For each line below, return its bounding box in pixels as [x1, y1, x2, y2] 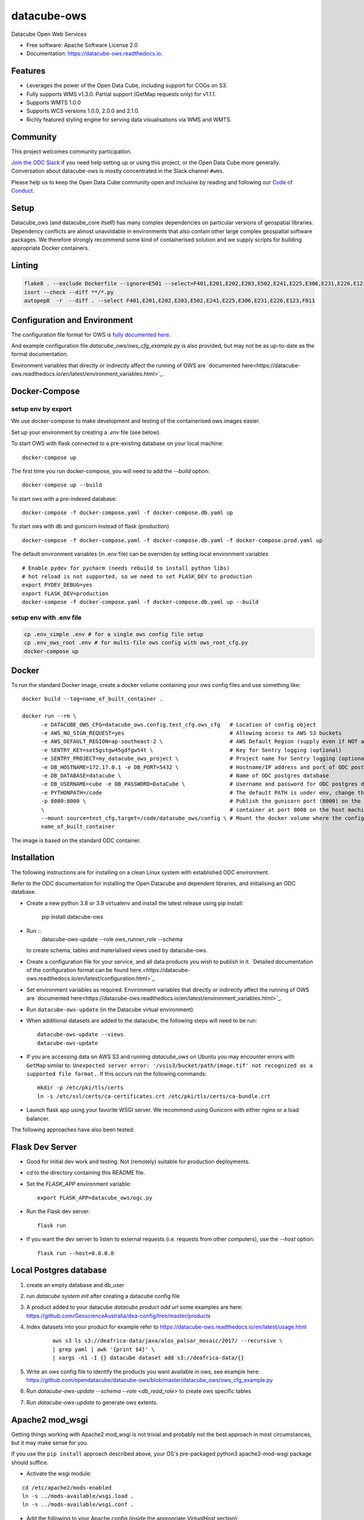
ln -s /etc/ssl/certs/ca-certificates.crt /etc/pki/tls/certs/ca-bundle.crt [37, 1093, 271, 1100]
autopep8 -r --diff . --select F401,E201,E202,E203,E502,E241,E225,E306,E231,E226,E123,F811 [24, 297, 315, 304]
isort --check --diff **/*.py [24, 289, 114, 295]
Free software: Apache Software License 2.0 [26, 41, 138, 49]
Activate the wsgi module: [26, 1470, 92, 1477]
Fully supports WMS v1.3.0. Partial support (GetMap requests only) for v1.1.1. [26, 90, 217, 97]
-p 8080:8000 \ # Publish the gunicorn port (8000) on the [41, 798, 361, 805]
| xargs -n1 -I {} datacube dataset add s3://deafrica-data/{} [52, 1355, 244, 1361]
